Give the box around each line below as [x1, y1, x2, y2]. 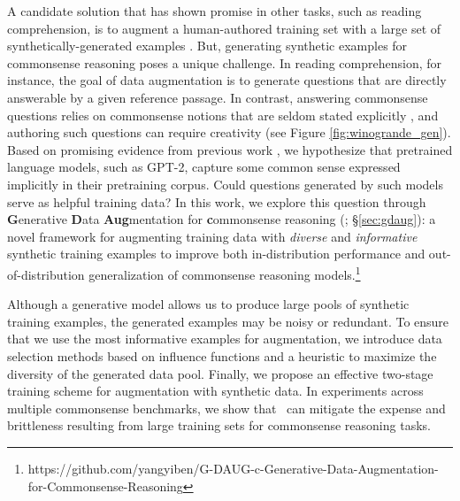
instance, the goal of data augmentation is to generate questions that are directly [7, 71, 447, 89]
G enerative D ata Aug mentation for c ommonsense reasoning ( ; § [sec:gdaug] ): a [7, 210, 436, 228]
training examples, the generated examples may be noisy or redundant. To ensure [7, 312, 449, 330]
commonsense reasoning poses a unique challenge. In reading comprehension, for [7, 53, 441, 72]
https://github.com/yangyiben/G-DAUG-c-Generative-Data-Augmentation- [27, 459, 439, 477]
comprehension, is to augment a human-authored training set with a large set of [7, 19, 441, 37]
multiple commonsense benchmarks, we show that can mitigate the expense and [7, 398, 446, 417]
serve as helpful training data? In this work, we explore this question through [7, 192, 426, 211]
